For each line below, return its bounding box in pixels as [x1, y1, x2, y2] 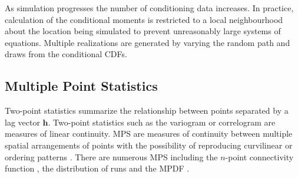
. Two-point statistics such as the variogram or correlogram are [48, 116, 276, 128]
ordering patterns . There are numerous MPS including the [5, 150, 218, 163]
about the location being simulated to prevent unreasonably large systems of [5, 25, 281, 37]
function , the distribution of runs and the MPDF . [5, 162, 190, 174]
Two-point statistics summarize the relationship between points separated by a [5, 104, 289, 117]
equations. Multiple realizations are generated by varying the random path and [5, 36, 290, 48]
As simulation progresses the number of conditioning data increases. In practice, [5, 2, 294, 14]
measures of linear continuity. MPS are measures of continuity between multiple [5, 127, 293, 140]
